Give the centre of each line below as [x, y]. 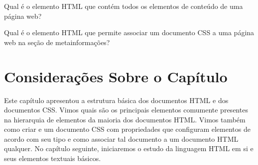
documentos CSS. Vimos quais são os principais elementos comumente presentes [126, 110]
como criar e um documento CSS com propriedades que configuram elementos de [127, 129]
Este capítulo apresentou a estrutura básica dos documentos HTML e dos [116, 100]
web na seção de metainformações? [57, 42]
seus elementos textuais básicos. [53, 158]
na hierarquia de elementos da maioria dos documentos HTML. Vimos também [125, 119]
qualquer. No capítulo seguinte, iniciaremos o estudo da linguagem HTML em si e [129, 148]
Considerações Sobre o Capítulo [116, 76]
